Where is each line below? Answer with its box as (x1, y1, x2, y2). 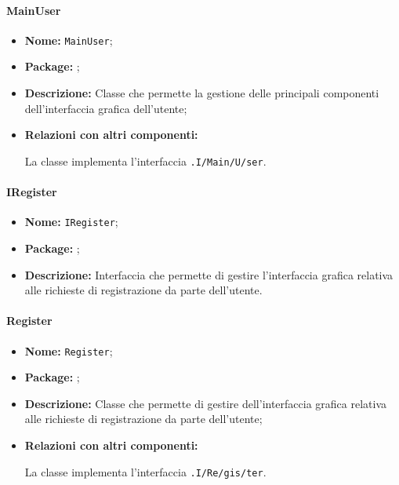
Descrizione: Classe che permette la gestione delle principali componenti (24, 85, 379, 101)
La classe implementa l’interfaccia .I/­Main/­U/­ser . (24, 152, 267, 169)
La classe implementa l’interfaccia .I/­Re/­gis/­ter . (24, 463, 267, 480)
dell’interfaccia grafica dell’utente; (24, 100, 187, 116)
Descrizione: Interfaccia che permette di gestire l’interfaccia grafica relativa (24, 266, 394, 283)
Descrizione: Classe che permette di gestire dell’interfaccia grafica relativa (24, 395, 387, 411)
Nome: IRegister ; (24, 213, 118, 230)
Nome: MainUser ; (24, 31, 113, 48)
